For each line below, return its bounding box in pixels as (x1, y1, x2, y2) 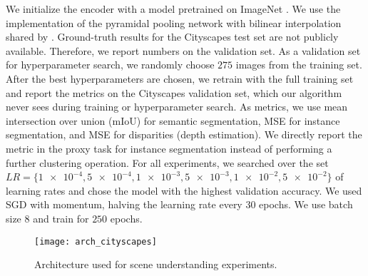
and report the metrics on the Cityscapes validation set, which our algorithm (6, 85, 342, 100)
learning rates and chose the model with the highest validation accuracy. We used (6, 183, 362, 198)
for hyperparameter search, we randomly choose (6, 57, 215, 72)
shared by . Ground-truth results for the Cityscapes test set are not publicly (6, 29, 339, 44)
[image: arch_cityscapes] (34, 236, 157, 247)
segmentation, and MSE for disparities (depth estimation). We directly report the (6, 127, 362, 142)
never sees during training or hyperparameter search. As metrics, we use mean (6, 99, 348, 114)
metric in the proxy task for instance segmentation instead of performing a (6, 140, 332, 155)
